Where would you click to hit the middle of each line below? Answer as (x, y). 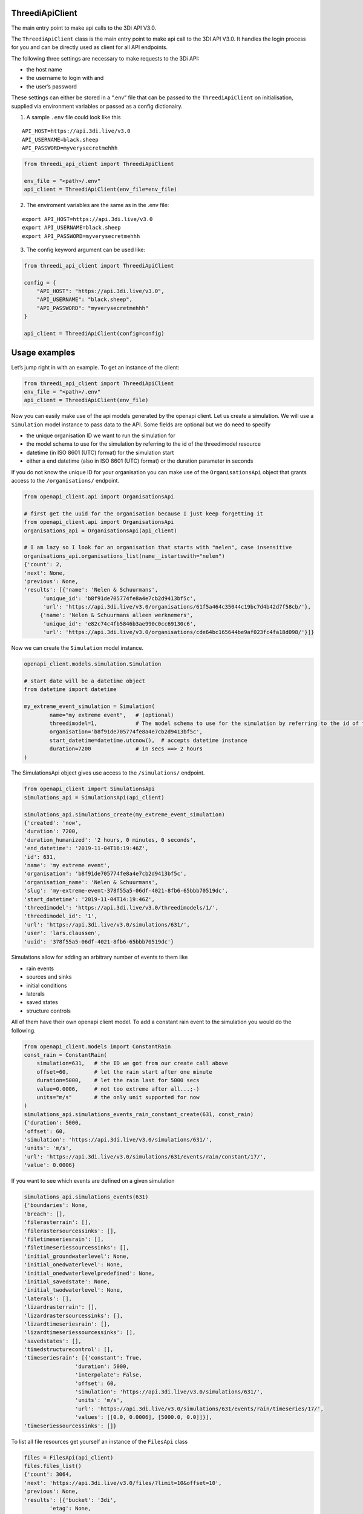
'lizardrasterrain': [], (61, 1307)
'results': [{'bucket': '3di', (70, 1500)
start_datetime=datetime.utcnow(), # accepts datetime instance (148, 740)
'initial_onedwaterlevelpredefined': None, (90, 1273)
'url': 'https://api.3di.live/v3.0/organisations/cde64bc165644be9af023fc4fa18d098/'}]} (179, 632)
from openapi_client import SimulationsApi (90, 789)
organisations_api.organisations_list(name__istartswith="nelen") (124, 556)
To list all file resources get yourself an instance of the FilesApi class (100, 1441)
